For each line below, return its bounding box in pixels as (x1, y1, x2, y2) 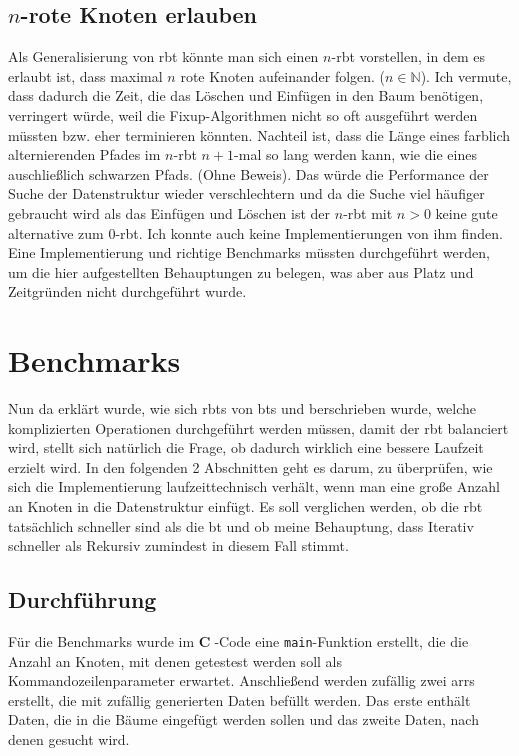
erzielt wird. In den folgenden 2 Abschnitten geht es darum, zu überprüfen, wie (8, 456, 493, 477)
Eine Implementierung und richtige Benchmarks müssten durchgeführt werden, (8, 242, 490, 263)
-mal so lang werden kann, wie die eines (234, 144, 477, 165)
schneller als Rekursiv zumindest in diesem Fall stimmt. (8, 535, 349, 556)
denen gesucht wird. (8, 729, 130, 750)
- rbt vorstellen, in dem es (331, 46, 485, 67)
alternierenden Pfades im (8, 144, 161, 165)
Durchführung (8, 584, 157, 615)
